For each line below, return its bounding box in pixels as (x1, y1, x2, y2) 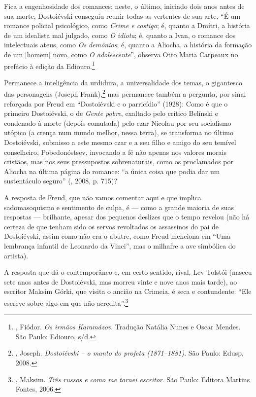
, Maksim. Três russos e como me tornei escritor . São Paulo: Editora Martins (15, 374, 250, 384)
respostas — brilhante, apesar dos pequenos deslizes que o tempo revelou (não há (4, 212, 250, 222)
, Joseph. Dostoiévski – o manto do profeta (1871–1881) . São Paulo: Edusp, (15, 348, 244, 358)
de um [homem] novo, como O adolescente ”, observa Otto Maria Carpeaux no (4, 49, 238, 59)
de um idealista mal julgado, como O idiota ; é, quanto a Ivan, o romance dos (4, 30, 236, 40)
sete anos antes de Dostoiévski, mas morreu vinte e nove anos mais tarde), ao (4, 276, 237, 287)
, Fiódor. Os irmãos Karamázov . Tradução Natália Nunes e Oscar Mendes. (15, 322, 241, 332)
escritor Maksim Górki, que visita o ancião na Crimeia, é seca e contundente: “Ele (4, 286, 252, 296)
